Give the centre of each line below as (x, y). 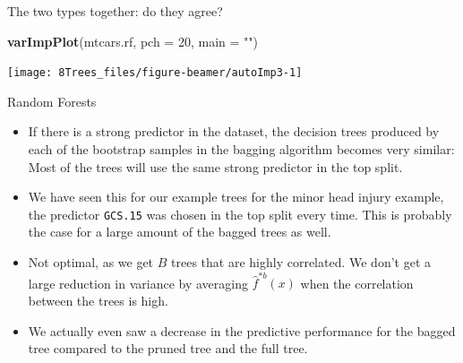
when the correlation (357, 283)
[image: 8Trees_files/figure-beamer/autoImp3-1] (155, 73)
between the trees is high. (98, 300)
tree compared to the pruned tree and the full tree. (168, 348)
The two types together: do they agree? (115, 11)
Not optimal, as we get (91, 262)
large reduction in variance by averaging (138, 283)
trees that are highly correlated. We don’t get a (301, 262)
